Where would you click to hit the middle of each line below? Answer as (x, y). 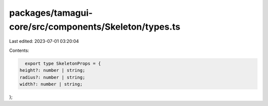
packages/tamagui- (51, 13)
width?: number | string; (51, 84)
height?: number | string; (52, 71)
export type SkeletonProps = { (63, 63)
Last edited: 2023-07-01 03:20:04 (44, 41)
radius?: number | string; (52, 77)
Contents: (19, 50)
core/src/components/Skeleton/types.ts (95, 27)
